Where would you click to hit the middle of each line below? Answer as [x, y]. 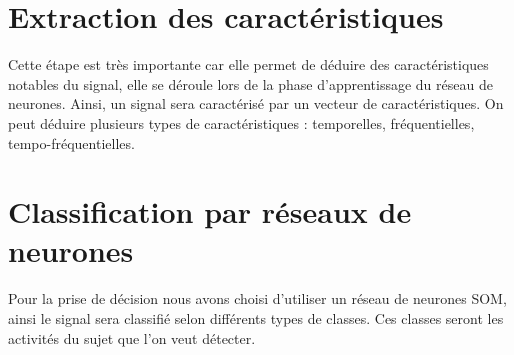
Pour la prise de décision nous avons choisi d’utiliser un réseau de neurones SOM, [257, 298]
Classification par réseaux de [210, 211]
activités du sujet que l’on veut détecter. [132, 337]
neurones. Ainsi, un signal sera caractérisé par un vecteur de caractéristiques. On [256, 103]
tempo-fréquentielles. [71, 142]
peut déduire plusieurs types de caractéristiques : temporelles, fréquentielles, [241, 122]
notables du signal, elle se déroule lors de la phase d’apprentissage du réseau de [250, 83]
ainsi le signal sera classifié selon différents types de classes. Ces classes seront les [256, 318]
